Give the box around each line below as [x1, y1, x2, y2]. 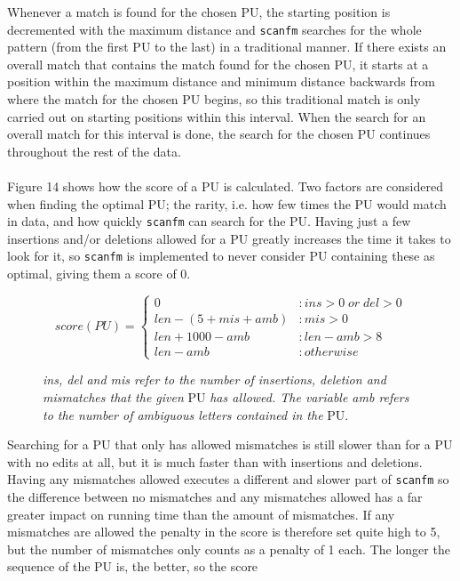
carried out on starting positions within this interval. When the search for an [7, 107, 426, 125]
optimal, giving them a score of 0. [7, 264, 191, 283]
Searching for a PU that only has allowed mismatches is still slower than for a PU [7, 435, 453, 454]
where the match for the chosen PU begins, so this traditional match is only [7, 90, 421, 109]
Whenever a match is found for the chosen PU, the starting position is [7, 3, 391, 20]
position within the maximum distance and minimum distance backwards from [7, 72, 435, 91]
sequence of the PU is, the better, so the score [7, 557, 258, 576]
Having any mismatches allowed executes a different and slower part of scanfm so [7, 470, 449, 488]
